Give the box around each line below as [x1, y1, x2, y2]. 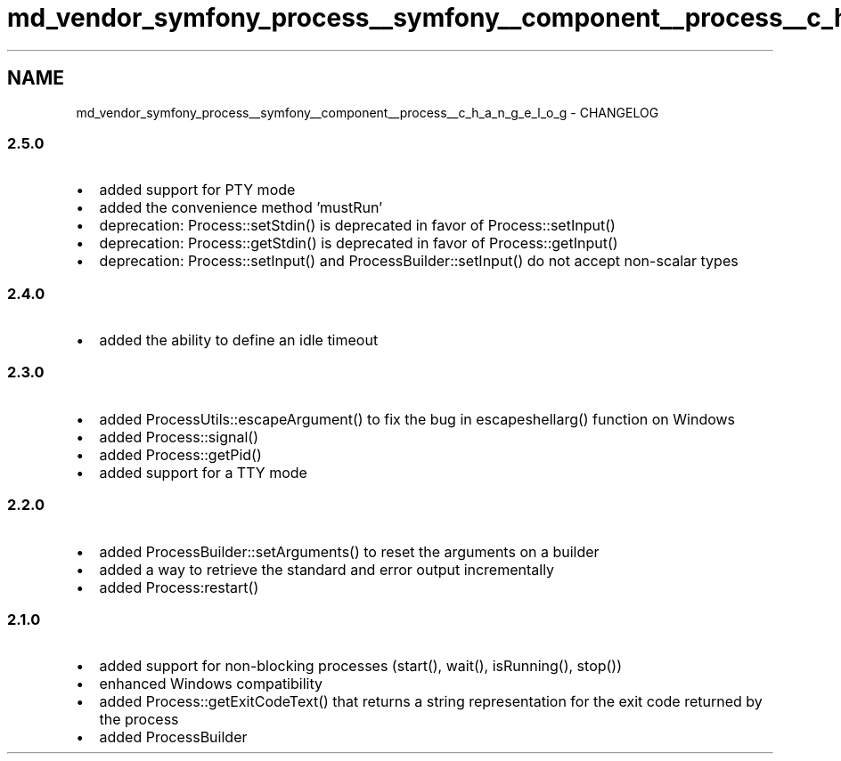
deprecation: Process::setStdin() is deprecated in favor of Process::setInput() [99, 216, 616, 235]
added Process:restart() [99, 578, 259, 596]
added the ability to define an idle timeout [99, 331, 379, 350]
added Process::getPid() [99, 445, 262, 464]
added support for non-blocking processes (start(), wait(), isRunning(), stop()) [99, 657, 623, 676]
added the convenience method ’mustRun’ [99, 198, 383, 217]
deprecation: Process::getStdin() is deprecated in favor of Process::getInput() [99, 234, 618, 253]
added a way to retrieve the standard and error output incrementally [99, 560, 555, 579]
